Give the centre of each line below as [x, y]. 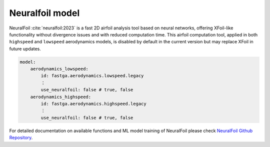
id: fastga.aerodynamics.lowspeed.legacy [92, 76]
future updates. [25, 49]
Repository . [21, 138]
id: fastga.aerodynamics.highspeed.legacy [94, 104]
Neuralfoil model [44, 13]
